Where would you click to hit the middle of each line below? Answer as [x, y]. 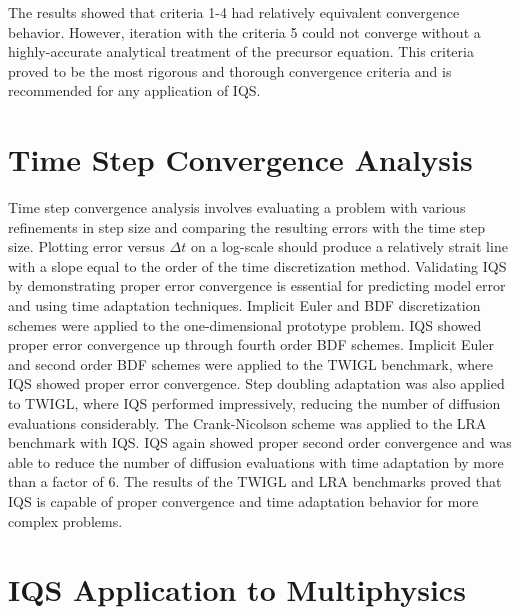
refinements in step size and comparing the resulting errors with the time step [247, 226]
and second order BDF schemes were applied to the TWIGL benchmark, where [251, 363]
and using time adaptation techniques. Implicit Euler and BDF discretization [244, 305]
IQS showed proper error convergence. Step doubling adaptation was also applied [256, 383]
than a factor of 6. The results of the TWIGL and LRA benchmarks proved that [255, 481]
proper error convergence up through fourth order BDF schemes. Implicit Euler [251, 344]
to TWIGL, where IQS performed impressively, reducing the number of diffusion [254, 403]
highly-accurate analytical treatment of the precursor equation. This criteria [241, 51]
